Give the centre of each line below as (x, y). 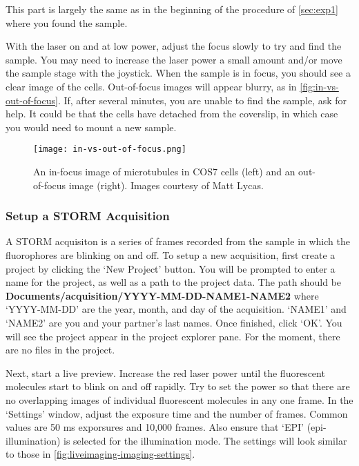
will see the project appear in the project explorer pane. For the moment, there (173, 336)
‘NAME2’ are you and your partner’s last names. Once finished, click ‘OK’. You (174, 322)
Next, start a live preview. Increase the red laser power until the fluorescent (165, 372)
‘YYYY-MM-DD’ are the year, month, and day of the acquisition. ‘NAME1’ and (176, 309)
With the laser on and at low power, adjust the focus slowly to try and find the (174, 46)
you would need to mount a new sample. (91, 127)
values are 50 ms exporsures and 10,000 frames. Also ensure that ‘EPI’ (155, 427)
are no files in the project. (60, 350)
